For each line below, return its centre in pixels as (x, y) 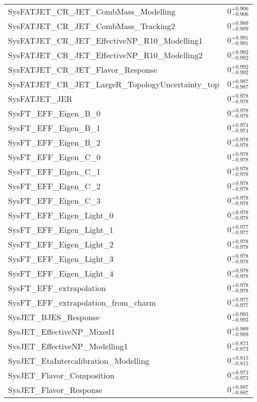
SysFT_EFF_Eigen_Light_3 (61, 259)
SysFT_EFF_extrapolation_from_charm (82, 302)
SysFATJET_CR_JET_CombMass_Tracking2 (92, 26)
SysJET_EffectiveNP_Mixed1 (61, 331)
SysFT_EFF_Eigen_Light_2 (61, 244)
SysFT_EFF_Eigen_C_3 (54, 200)
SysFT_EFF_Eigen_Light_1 (61, 230)
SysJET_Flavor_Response (55, 390)
